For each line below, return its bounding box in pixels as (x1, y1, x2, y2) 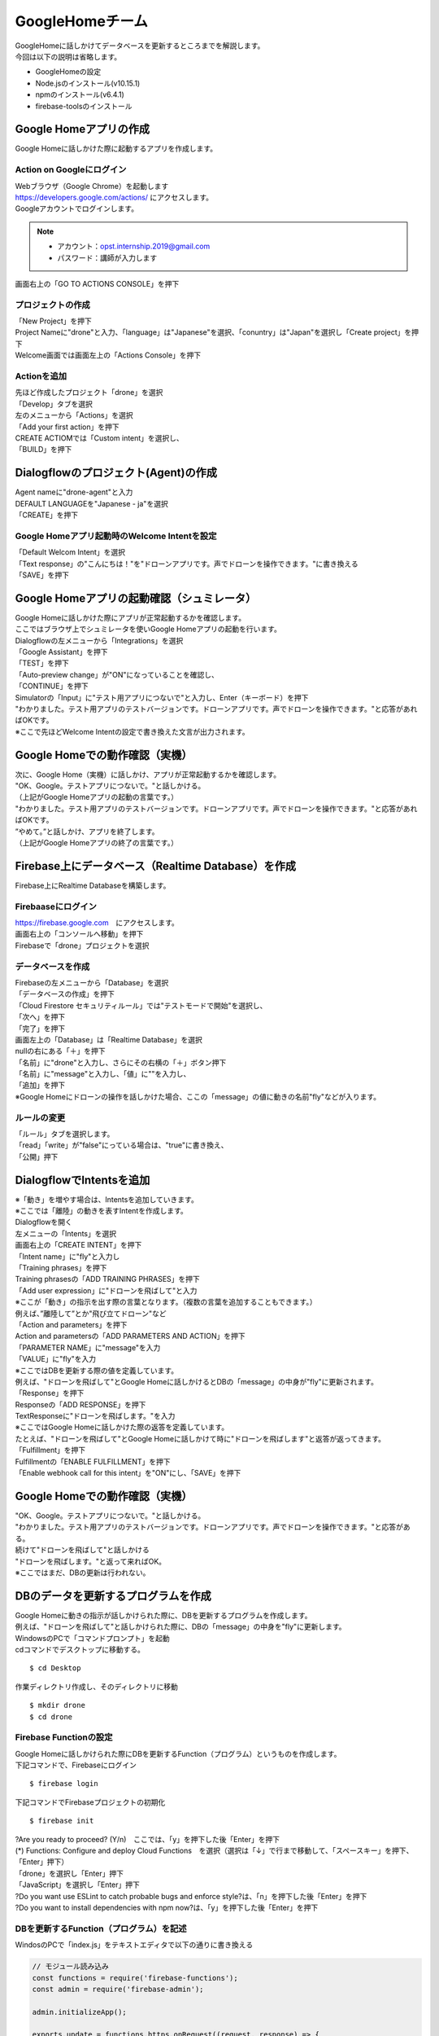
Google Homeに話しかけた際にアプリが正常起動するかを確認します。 (15, 612, 246, 622)
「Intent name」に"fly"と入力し (15, 1251, 120, 1262)
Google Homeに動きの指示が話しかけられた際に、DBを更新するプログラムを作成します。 (15, 1610, 312, 1620)
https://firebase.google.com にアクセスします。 (15, 918, 179, 928)
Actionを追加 (15, 371, 67, 382)
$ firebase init (29, 1816, 94, 1826)
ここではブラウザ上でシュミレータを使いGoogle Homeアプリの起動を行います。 (15, 624, 282, 634)
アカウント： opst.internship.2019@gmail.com (57, 241, 211, 252)
